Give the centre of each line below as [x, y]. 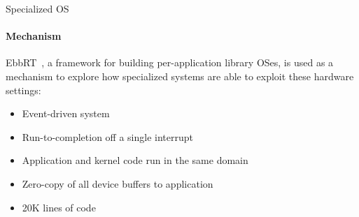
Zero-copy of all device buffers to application [118, 183]
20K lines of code [59, 207]
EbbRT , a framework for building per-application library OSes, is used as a [170, 62]
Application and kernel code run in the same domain [135, 160]
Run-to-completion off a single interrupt [107, 136]
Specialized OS [37, 8]
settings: [23, 90]
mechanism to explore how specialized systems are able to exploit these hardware [180, 76]
